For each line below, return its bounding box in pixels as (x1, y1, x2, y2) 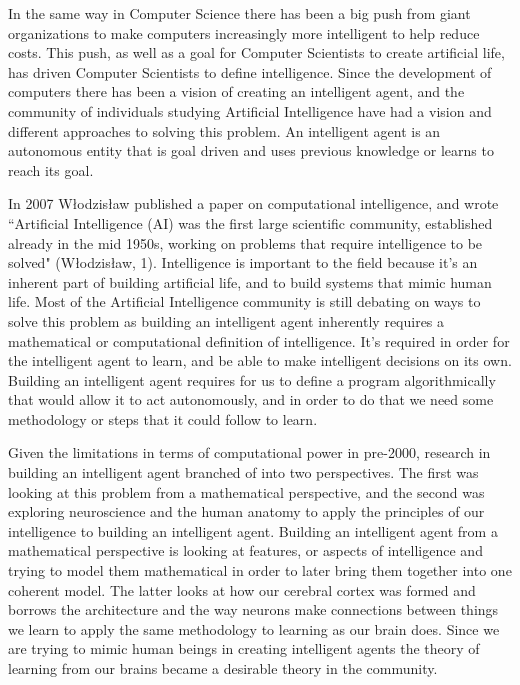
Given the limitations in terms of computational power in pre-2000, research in (8, 442, 491, 463)
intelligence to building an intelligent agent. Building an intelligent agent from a (8, 520, 498, 541)
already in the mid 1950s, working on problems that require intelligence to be (8, 232, 483, 253)
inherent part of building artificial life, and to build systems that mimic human (8, 271, 492, 292)
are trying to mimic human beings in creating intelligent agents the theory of (8, 638, 480, 659)
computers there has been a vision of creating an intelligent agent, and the (8, 81, 465, 102)
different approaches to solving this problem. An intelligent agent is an (8, 120, 441, 141)
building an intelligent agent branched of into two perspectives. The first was (8, 462, 479, 483)
